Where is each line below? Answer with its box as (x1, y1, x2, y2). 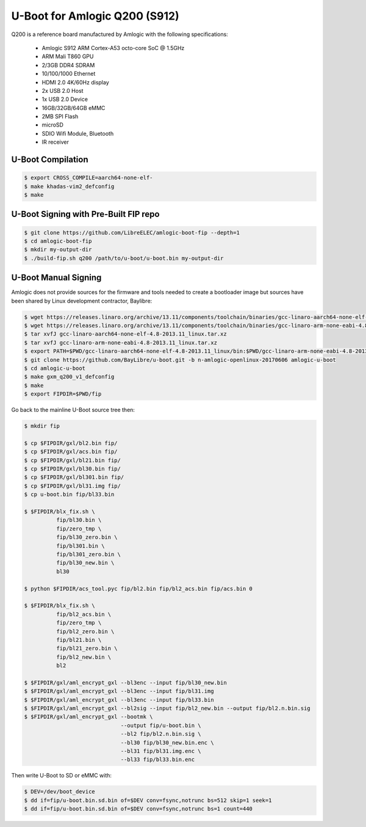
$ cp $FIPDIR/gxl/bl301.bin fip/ (24, 474, 124, 481)
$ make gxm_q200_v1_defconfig (24, 373, 115, 380)
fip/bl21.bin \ (56, 636, 102, 643)
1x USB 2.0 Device (41, 95, 88, 103)
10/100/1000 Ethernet (41, 70, 96, 78)
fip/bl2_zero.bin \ (56, 628, 115, 635)
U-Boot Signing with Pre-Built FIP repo (11, 209, 160, 219)
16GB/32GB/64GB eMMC (41, 104, 106, 111)
